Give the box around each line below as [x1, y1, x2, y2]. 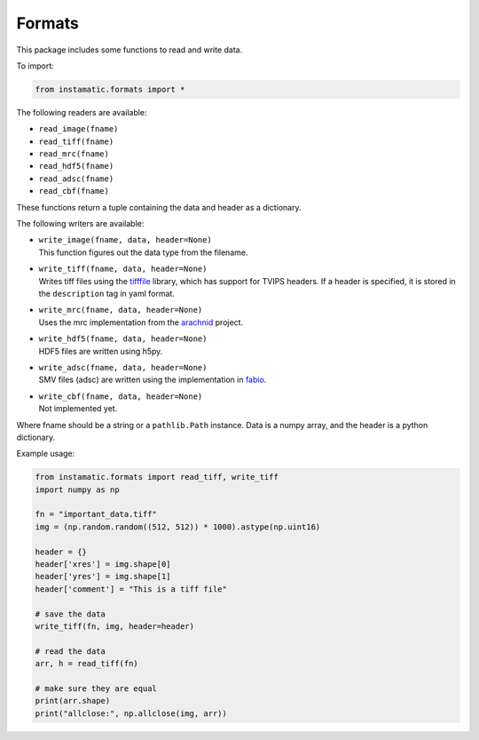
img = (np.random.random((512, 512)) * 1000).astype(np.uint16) [35, 521, 321, 532]
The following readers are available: [16, 107, 147, 117]
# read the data [35, 646, 106, 656]
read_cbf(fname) [38, 187, 110, 196]
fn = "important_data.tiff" [35, 509, 157, 520]
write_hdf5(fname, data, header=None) [38, 334, 208, 344]
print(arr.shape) [35, 696, 111, 706]
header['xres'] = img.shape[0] [35, 560, 172, 569]
